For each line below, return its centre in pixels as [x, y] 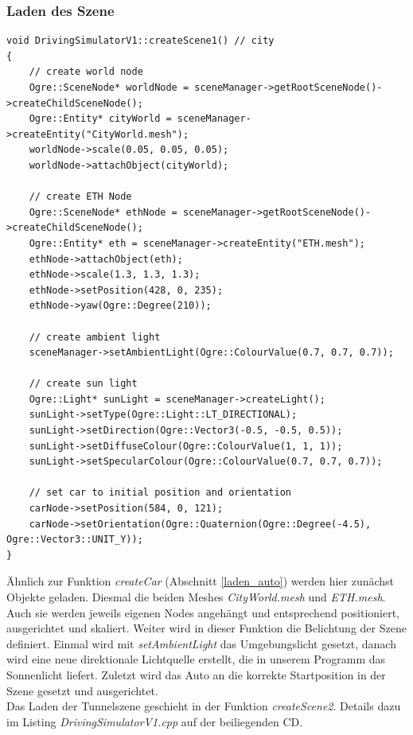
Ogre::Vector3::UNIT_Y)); [75, 540]
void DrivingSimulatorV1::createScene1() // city [140, 41]
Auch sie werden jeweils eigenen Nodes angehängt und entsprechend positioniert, [203, 612]
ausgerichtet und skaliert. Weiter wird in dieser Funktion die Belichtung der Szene [206, 628]
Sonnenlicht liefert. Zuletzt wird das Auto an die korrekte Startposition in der [196, 674]
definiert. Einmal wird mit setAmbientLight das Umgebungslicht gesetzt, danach [201, 643]
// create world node [86, 72]
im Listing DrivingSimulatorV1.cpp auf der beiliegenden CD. [155, 721]
